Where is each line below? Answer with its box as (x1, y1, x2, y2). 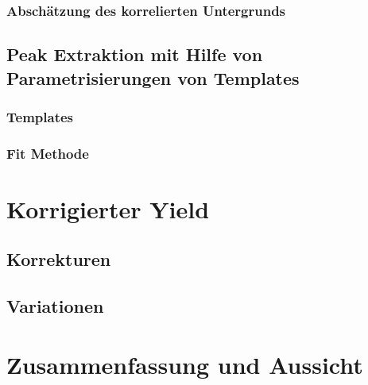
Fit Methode (6, 143, 89, 163)
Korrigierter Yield (6, 192, 210, 225)
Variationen (6, 294, 104, 318)
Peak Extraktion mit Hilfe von (6, 42, 263, 67)
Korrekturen (6, 247, 111, 271)
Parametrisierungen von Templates (6, 65, 300, 90)
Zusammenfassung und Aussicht (6, 348, 363, 380)
